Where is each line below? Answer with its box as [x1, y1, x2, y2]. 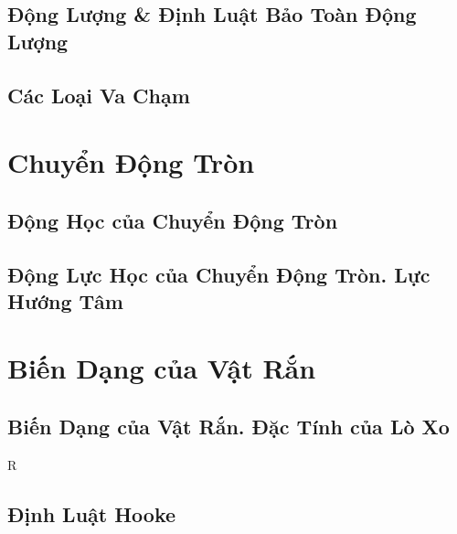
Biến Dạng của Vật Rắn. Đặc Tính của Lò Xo [7, 412, 450, 441]
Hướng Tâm [7, 286, 123, 315]
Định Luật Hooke [7, 499, 176, 528]
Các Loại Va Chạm [7, 80, 190, 109]
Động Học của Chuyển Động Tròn [7, 206, 338, 234]
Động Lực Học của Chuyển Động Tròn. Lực [7, 260, 430, 288]
